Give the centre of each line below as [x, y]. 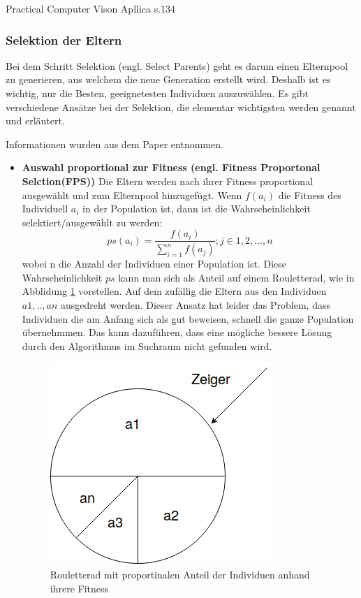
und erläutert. [35, 121]
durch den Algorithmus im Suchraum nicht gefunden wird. [147, 345]
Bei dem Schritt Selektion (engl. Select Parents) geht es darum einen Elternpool [177, 65]
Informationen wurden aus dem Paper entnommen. [115, 144]
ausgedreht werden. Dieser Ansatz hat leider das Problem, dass [195, 305]
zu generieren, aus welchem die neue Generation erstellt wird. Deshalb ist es [168, 79]
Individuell [45, 209]
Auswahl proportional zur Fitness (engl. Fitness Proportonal [171, 167]
